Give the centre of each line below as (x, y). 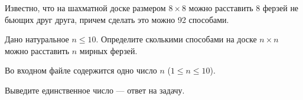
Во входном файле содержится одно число (81, 70)
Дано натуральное (37, 39)
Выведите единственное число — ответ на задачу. (95, 90)
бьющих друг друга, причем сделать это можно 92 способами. (117, 19)
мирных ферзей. (108, 50)
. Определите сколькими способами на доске (176, 39)
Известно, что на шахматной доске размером (85, 8)
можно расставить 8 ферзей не (244, 8)
